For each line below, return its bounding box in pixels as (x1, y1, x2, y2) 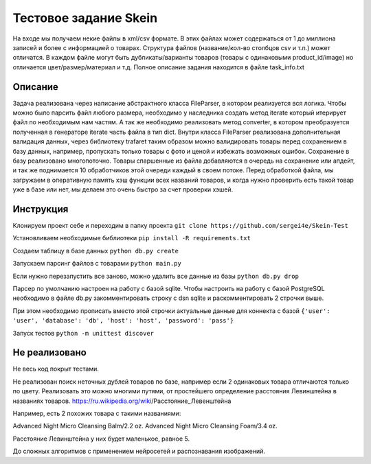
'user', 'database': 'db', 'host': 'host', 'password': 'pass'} (12, 316, 234, 325)
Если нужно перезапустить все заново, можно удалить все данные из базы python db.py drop (12, 272, 299, 280)
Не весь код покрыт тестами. (12, 364, 99, 373)
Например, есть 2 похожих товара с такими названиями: (12, 409, 181, 418)
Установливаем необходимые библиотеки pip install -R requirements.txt (12, 234, 251, 242)
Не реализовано (12, 347, 87, 358)
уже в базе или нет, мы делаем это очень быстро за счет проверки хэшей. (12, 185, 234, 194)
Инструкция (12, 203, 69, 215)
